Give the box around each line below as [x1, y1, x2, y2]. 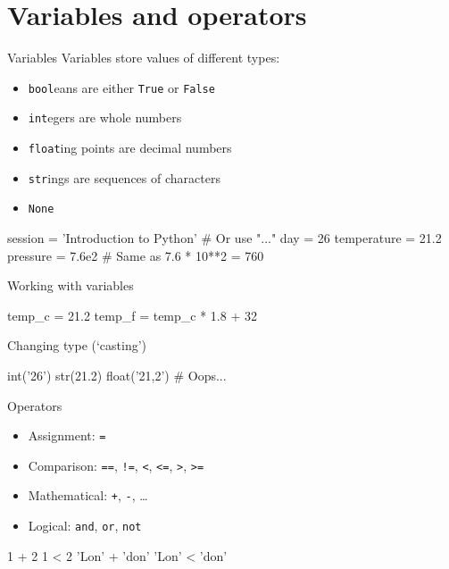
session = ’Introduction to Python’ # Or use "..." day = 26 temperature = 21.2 [7, 229, 442, 247]
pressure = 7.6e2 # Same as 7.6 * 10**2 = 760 [7, 246, 264, 264]
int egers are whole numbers [28, 108, 182, 127]
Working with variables [7, 276, 134, 295]
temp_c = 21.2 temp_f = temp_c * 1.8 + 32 [7, 305, 257, 324]
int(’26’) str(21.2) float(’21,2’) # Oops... [7, 365, 227, 384]
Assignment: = [28, 426, 106, 445]
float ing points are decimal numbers [28, 138, 232, 157]
